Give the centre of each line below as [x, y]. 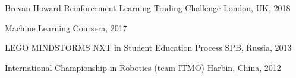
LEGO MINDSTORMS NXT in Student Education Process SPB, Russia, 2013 [148, 48]
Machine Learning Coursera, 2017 [66, 27]
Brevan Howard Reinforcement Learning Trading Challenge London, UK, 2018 [148, 8]
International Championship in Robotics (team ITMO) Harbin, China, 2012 [143, 67]
